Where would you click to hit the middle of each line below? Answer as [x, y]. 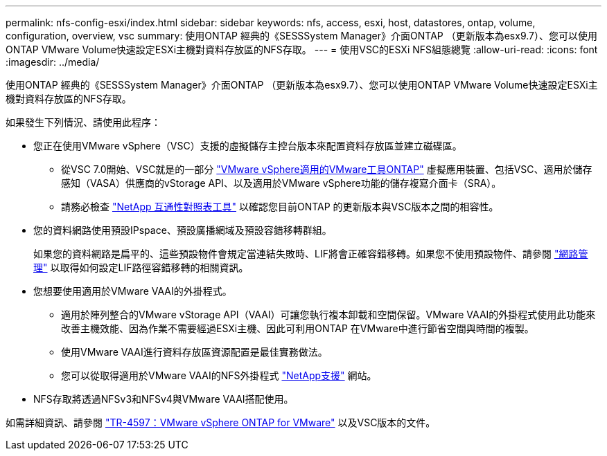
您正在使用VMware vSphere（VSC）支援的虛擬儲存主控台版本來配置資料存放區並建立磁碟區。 [248, 146]
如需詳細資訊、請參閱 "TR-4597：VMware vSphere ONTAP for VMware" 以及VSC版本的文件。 [221, 422]
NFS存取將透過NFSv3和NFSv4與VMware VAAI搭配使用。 [164, 399]
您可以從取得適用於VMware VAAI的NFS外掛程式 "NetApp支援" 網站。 [219, 375]
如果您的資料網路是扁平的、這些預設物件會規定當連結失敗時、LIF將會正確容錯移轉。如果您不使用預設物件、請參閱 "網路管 [311, 254]
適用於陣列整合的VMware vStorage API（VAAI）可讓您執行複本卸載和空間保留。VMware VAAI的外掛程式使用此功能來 [328, 314]
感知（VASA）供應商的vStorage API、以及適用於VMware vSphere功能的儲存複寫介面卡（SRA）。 [281, 183]
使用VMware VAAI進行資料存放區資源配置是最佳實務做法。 [194, 352]
